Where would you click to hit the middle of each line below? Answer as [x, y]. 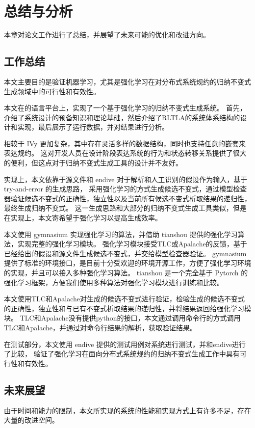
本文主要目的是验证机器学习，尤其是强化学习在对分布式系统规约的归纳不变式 [127, 81]
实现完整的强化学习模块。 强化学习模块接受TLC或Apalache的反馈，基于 [132, 244]
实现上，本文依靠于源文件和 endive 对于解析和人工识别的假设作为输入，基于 [126, 179]
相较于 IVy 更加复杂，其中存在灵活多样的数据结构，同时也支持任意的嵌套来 [125, 143]
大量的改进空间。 [31, 420]
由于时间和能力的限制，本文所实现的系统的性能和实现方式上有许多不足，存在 [127, 410]
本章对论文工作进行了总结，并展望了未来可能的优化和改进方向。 [107, 35]
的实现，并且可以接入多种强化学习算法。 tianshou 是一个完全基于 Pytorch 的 [126, 273]
